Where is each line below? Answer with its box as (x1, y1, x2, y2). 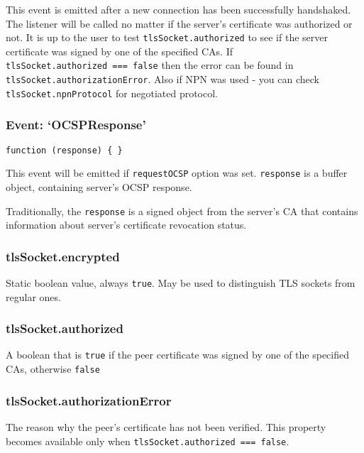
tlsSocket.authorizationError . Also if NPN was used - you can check (6, 72, 319, 87)
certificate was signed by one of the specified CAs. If (6, 43, 233, 58)
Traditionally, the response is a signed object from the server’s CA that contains (6, 203, 358, 218)
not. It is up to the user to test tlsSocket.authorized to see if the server (6, 30, 328, 45)
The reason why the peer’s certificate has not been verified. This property (6, 420, 326, 434)
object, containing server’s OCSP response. (6, 179, 192, 194)
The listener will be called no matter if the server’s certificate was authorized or (6, 16, 353, 31)
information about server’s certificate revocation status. (6, 217, 247, 232)
